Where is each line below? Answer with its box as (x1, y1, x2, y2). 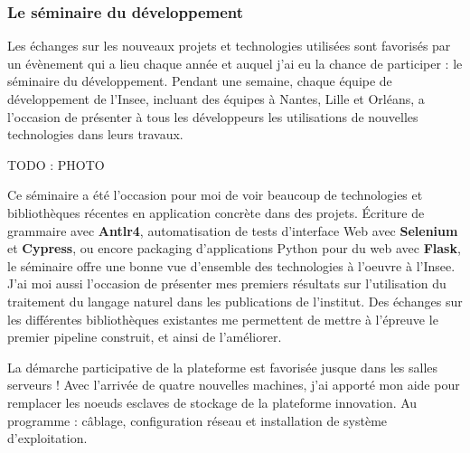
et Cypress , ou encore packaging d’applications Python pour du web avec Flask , (7, 239, 461, 258)
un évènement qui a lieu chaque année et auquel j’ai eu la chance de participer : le (7, 53, 463, 72)
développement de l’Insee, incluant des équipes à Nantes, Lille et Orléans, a (7, 90, 425, 108)
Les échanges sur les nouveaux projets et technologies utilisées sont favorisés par (7, 36, 451, 55)
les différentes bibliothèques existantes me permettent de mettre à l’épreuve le (7, 309, 438, 328)
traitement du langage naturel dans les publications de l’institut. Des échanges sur (7, 291, 463, 310)
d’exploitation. (7, 429, 88, 448)
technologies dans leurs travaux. (7, 125, 183, 144)
